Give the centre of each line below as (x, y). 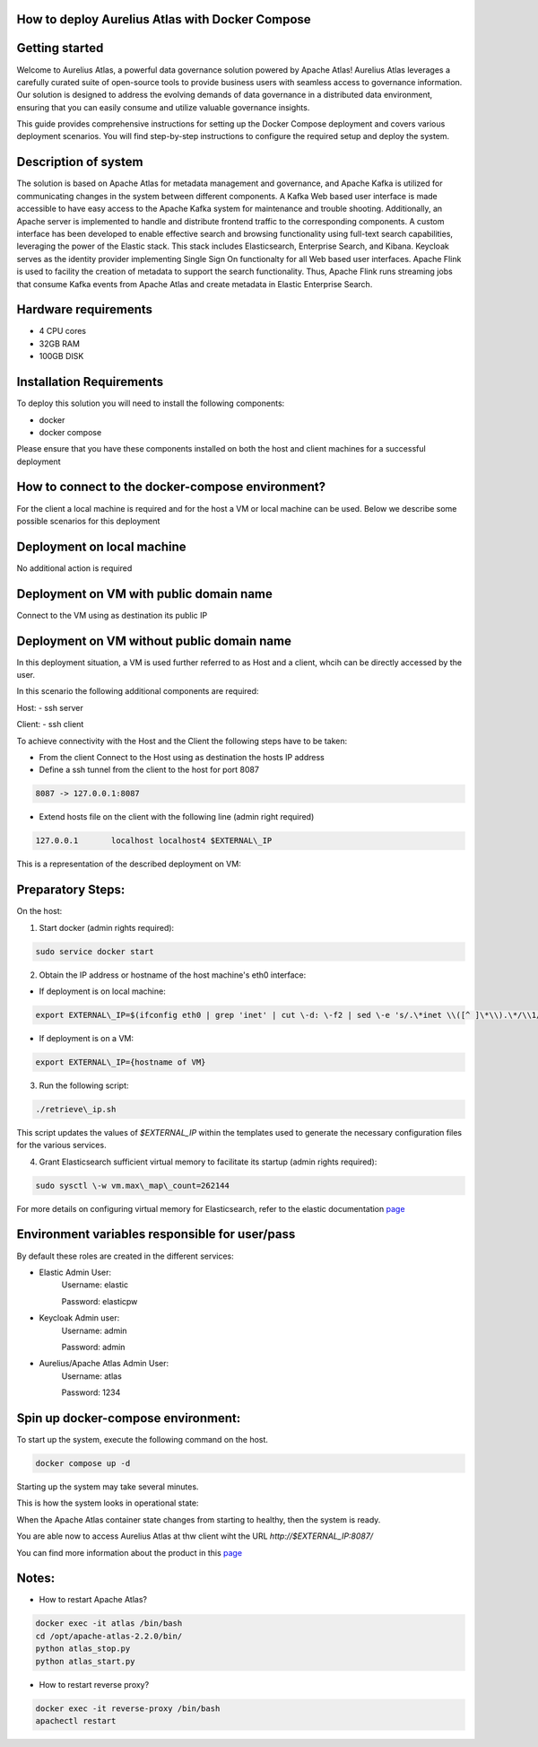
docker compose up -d (83, 1463)
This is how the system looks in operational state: (108, 1503)
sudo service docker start (95, 951)
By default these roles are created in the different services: (126, 1256)
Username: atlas (92, 1376)
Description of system (80, 162)
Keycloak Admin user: (79, 1318)
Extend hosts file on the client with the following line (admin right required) (177, 817)
